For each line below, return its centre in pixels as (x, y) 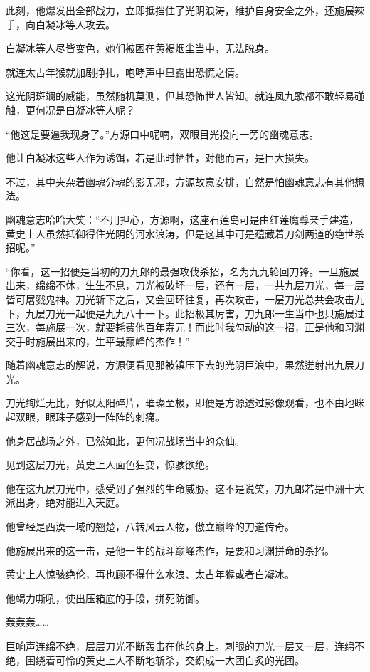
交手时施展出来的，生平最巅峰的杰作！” (98, 341)
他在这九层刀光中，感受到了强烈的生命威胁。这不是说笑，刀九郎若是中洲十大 (185, 488)
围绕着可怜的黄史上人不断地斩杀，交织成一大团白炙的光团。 (165, 660)
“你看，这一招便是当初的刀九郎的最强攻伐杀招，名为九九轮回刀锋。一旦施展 (183, 271)
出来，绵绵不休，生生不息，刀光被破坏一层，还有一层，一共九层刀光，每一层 (185, 285)
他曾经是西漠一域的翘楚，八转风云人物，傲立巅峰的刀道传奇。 (150, 526)
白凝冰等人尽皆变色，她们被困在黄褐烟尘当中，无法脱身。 (140, 48)
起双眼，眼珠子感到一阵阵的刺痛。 (85, 417)
